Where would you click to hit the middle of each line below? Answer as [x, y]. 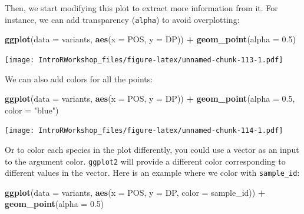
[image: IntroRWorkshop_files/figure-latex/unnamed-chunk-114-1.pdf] [144, 131]
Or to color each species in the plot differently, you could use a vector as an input [152, 149]
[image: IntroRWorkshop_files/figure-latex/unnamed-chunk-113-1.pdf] [144, 60]
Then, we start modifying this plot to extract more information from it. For [141, 8]
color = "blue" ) [32, 110]
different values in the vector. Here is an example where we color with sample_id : [152, 173]
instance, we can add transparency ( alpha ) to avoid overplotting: [122, 19]
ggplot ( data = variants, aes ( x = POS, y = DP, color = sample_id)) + [135, 192]
